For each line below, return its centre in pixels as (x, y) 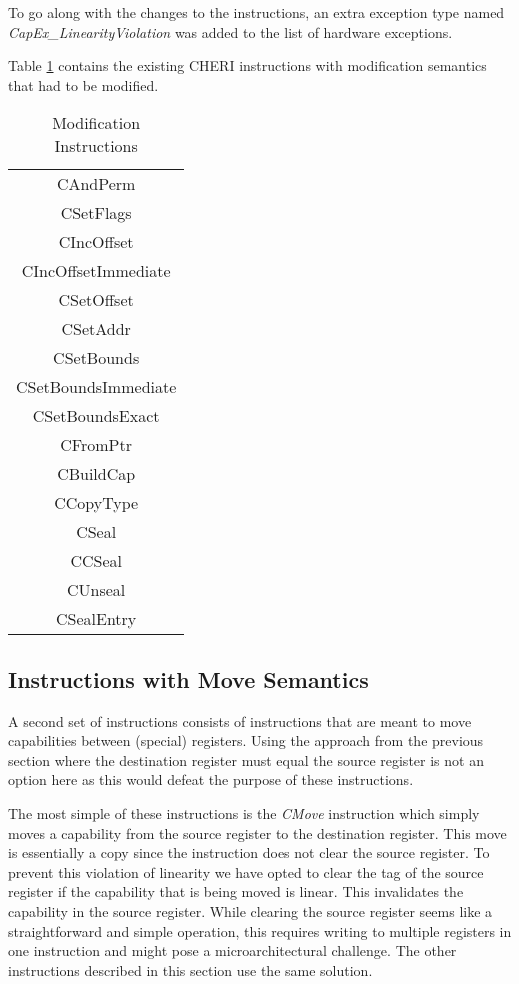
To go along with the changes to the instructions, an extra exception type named (256, 12)
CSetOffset (96, 300)
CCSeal (96, 561)
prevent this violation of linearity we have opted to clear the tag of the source (246, 871)
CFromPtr (96, 445)
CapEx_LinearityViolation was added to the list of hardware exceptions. (230, 31)
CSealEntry (96, 619)
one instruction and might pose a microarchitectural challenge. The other (232, 950)
